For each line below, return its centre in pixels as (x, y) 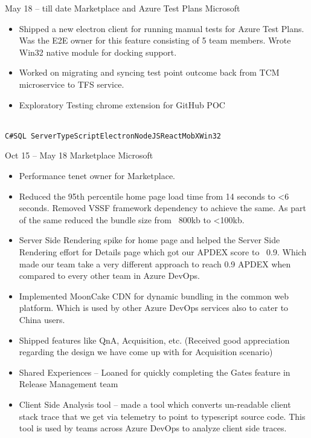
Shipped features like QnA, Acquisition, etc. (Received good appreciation (154, 340)
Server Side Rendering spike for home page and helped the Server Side (149, 240)
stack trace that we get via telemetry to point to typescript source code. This (162, 416)
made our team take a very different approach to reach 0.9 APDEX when (155, 263)
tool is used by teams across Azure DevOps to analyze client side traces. (153, 428)
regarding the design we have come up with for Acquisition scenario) (146, 352)
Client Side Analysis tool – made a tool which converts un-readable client (155, 404)
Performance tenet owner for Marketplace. (97, 175)
